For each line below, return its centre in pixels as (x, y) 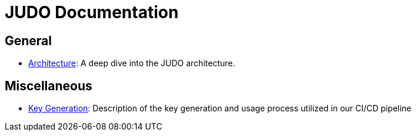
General (29, 40)
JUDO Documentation (92, 12)
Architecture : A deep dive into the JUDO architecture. (132, 63)
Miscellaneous (49, 86)
